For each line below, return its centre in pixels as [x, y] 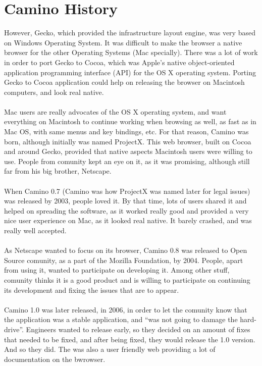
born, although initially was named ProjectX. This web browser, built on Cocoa [128, 141]
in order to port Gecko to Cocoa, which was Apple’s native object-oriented [119, 62]
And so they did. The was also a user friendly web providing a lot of [110, 349]
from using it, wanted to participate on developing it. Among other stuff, [117, 270]
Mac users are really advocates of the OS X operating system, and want [115, 111]
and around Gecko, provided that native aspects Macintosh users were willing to [128, 151]
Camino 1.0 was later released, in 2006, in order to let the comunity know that [126, 309]
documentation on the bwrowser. [55, 359]
